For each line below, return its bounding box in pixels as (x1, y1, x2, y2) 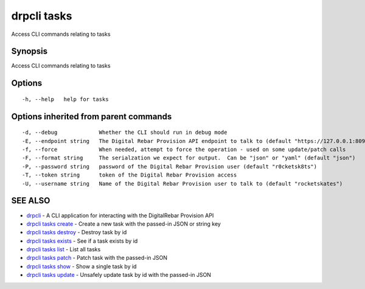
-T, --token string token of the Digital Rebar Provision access (22, 172, 237, 179)
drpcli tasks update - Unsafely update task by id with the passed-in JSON (26, 271, 211, 279)
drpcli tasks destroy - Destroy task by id (26, 229, 127, 236)
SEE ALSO (11, 195, 50, 206)
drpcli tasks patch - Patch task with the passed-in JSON (26, 254, 167, 262)
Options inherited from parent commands (11, 111, 172, 122)
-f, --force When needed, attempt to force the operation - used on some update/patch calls (22, 146, 346, 153)
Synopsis (11, 46, 48, 57)
